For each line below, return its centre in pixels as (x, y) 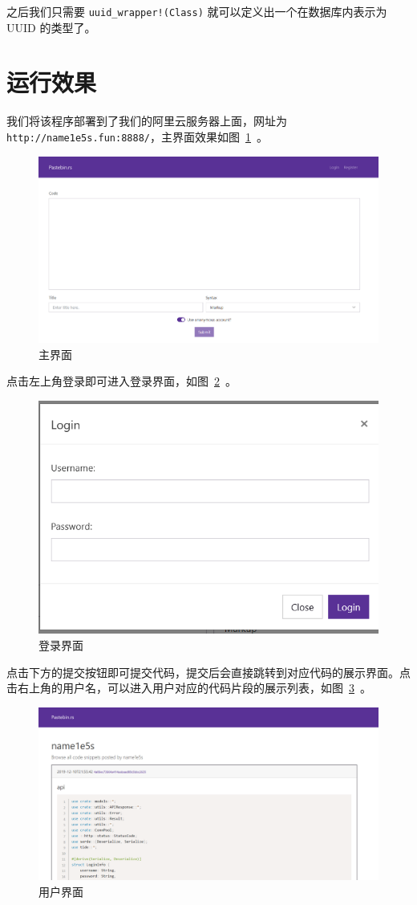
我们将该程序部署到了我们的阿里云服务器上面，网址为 (147, 121)
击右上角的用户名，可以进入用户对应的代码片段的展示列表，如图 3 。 (189, 688)
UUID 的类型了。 (51, 27)
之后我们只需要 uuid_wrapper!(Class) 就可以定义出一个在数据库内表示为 (197, 11)
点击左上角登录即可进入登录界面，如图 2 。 (121, 381)
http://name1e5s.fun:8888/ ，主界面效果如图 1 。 (137, 136)
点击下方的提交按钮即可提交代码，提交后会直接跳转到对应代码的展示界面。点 (208, 672)
